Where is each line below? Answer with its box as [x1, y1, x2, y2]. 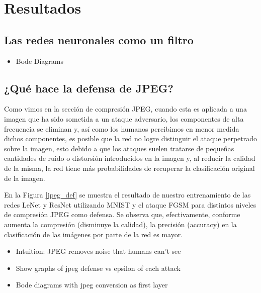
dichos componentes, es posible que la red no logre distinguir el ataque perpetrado [4, 133, 257, 144]
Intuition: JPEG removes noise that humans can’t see [16, 246, 181, 256]
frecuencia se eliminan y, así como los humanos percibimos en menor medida [4, 123, 239, 134]
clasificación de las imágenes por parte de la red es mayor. [4, 229, 183, 239]
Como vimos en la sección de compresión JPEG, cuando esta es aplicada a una [4, 104, 247, 114]
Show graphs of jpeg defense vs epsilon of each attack [16, 262, 181, 273]
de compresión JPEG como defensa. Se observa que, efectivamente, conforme [4, 209, 240, 220]
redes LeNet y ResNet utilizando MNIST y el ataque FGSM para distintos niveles [4, 199, 256, 210]
